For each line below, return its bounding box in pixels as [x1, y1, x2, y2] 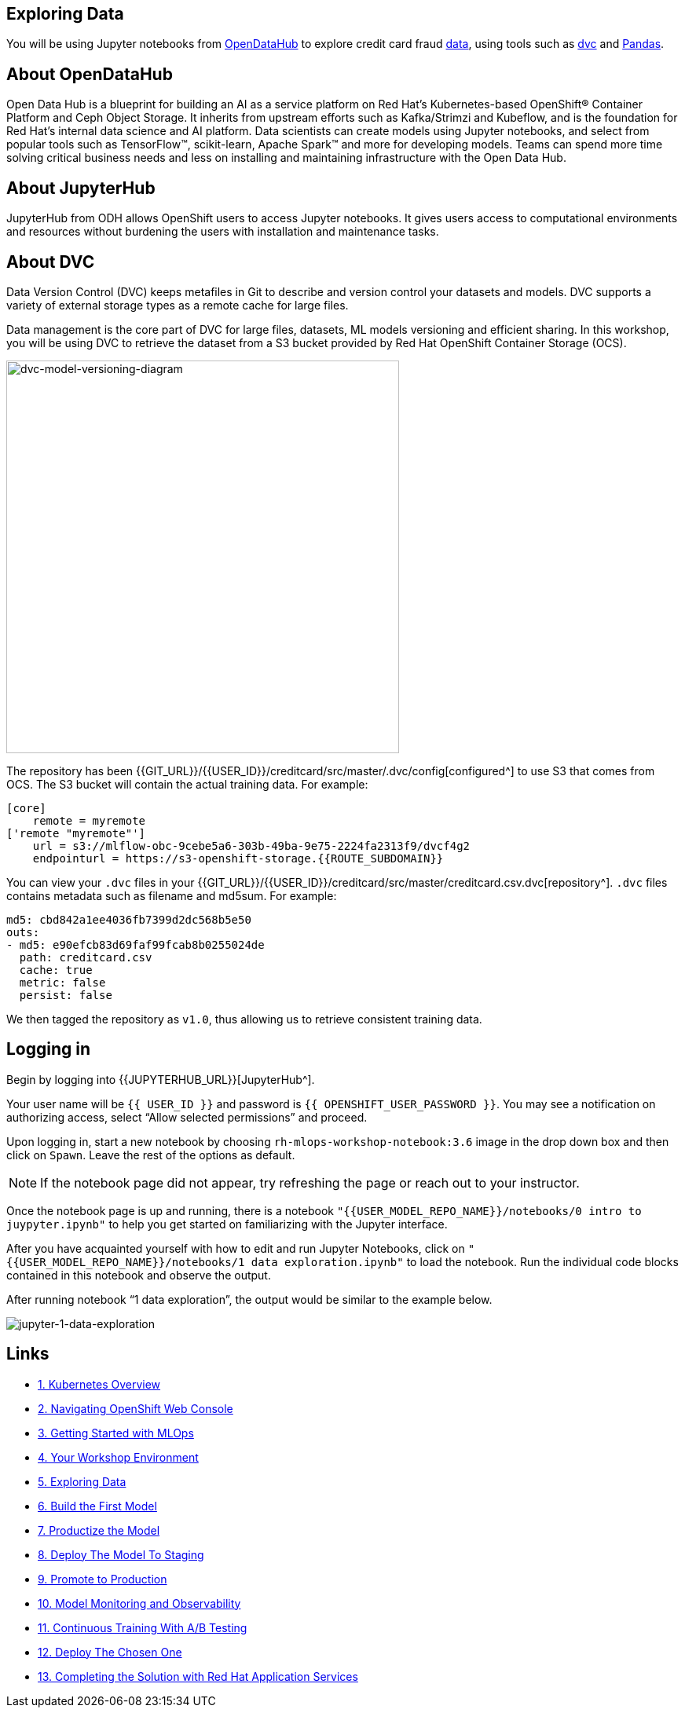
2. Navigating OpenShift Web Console [38, 1401, 233, 1415]
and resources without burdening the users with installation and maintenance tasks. [6, 225, 439, 239]
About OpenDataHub [6, 64, 173, 84]
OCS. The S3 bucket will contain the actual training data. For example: [6, 777, 368, 791]
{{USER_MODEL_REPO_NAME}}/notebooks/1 [6, 1255, 245, 1268]
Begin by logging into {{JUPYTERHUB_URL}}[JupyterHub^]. [6, 1072, 315, 1086]
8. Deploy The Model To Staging [38, 1547, 204, 1561]
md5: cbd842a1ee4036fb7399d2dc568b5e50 [6, 913, 251, 926]
